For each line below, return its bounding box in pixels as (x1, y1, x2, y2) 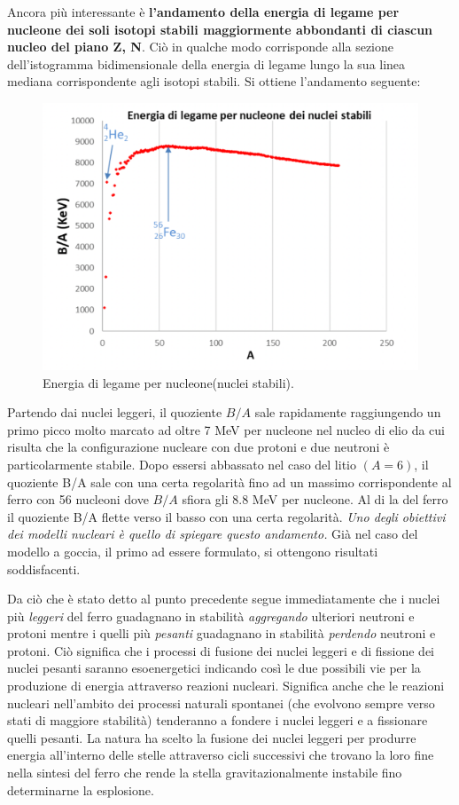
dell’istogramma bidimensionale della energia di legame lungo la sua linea (7, 54, 406, 73)
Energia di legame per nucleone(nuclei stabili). (43, 373, 294, 391)
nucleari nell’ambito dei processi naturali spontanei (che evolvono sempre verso (7, 693, 435, 712)
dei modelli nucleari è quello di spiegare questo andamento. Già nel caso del (7, 525, 418, 543)
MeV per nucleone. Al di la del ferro (252, 490, 448, 509)
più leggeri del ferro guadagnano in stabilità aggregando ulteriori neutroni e (7, 606, 415, 625)
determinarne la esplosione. (7, 780, 154, 799)
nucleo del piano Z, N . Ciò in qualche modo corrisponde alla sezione (7, 37, 393, 56)
